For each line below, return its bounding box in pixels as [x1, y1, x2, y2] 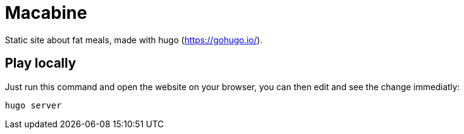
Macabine [5, 2, 87, 23]
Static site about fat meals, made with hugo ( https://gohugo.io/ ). [5, 34, 263, 45]
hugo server [5, 100, 62, 110]
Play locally [5, 55, 76, 71]
